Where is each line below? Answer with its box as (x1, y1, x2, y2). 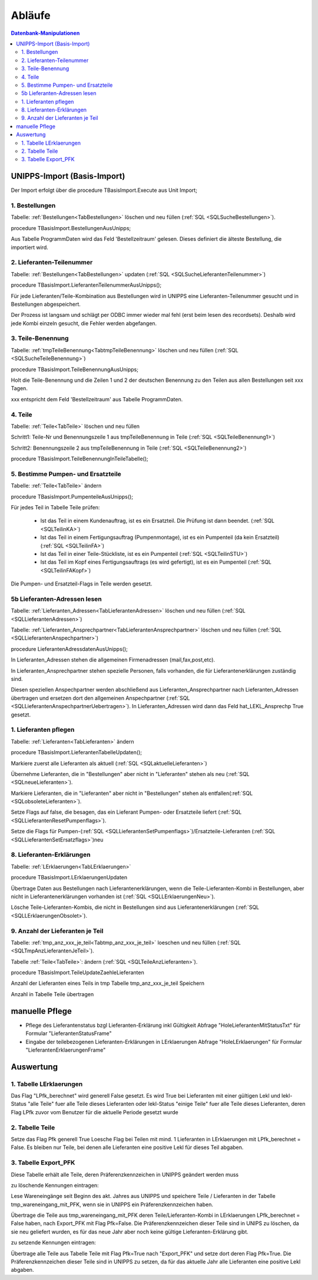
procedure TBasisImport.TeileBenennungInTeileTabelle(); (11, 455, 148, 463)
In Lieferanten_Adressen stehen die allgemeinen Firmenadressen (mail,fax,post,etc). (11, 656, 215, 663)
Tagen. (11, 385, 28, 392)
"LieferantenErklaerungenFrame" (25, 1046, 106, 1053)
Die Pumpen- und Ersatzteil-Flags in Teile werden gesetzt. (11, 580, 153, 587)
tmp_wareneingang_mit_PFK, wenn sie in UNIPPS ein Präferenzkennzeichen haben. (11, 1201, 214, 1208)
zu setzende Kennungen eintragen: (11, 1239, 97, 1246)
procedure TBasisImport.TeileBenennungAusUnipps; (11, 366, 138, 373)
